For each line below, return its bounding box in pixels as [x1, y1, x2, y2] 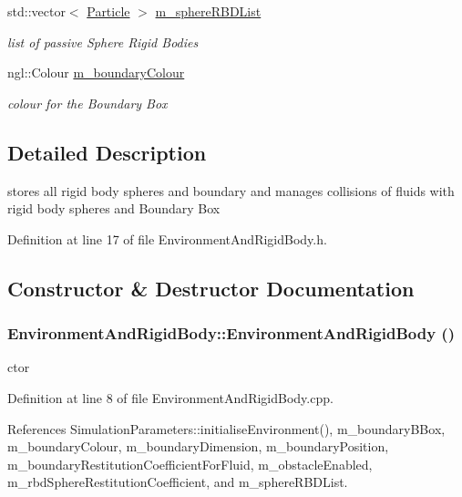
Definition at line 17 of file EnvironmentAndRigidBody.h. [7, 229, 327, 248]
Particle [87, 2, 130, 20]
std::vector [7, 2, 66, 20]
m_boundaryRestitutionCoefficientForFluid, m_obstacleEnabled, [7, 454, 373, 473]
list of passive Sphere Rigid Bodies [7, 32, 199, 51]
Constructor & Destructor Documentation [7, 274, 415, 302]
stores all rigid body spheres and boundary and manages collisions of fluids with [7, 181, 455, 200]
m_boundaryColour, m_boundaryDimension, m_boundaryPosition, [7, 437, 389, 456]
